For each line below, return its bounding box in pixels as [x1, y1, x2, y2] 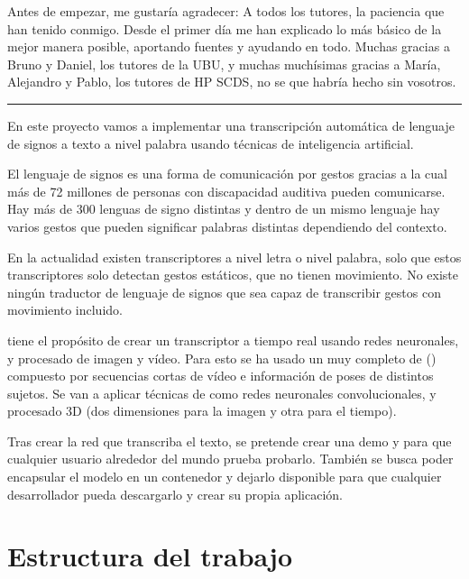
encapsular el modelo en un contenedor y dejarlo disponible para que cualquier [7, 467, 442, 486]
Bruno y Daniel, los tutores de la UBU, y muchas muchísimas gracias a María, [7, 54, 441, 73]
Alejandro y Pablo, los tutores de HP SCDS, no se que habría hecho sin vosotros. [7, 72, 456, 91]
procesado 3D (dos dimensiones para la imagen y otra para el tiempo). [7, 401, 397, 420]
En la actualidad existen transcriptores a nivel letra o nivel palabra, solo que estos [7, 247, 462, 266]
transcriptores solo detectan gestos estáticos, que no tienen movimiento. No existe [7, 265, 458, 284]
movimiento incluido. [7, 300, 123, 319]
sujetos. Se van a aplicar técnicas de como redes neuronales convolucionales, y [7, 383, 437, 402]
